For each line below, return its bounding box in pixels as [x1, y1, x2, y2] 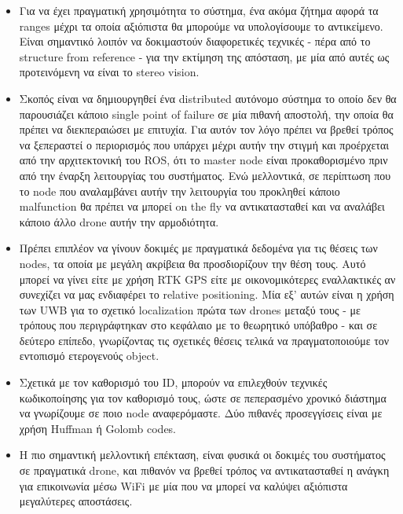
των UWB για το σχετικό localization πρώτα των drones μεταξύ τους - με [19, 301, 361, 318]
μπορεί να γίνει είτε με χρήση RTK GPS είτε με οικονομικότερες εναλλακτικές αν [19, 270, 396, 287]
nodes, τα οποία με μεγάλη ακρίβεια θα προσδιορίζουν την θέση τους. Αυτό [19, 255, 366, 271]
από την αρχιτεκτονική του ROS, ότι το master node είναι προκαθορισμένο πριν [19, 152, 388, 168]
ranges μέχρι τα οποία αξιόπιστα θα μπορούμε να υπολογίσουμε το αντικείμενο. [19, 17, 383, 34]
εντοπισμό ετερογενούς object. [19, 347, 159, 364]
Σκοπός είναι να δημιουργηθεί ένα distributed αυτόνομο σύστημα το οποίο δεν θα [19, 90, 397, 106]
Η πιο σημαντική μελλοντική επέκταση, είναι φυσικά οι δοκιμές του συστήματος [19, 446, 386, 463]
